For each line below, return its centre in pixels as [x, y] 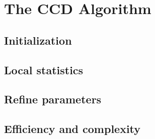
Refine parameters [53, 99]
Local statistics [44, 69]
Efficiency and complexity [72, 129]
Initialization [38, 40]
